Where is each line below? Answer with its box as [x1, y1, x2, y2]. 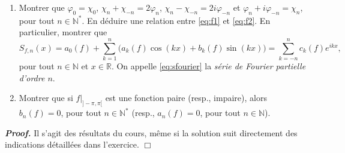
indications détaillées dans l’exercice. [5, 138, 139, 151]
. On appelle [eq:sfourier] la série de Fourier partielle [111, 60, 306, 72]
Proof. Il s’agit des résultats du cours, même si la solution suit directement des [5, 126, 298, 139]
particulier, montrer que [19, 26, 107, 38]
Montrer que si [19, 91, 73, 104]
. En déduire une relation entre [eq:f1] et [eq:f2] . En [82, 14, 271, 26]
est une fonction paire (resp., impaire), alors [105, 91, 267, 104]
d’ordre [19, 71, 45, 84]
